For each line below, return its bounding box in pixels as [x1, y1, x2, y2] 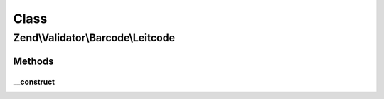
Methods [13, 55, 54, 67]
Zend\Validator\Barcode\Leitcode [13, 31, 176, 44]
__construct [13, 77, 55, 87]
